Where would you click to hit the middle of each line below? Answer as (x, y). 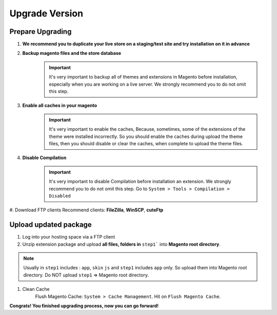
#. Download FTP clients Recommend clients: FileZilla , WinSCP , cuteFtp (86, 210)
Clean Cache (36, 289)
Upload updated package (51, 225)
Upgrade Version (46, 13)
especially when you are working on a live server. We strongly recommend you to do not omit (147, 84)
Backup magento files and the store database (72, 53)
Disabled (60, 196)
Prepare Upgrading (41, 32)
